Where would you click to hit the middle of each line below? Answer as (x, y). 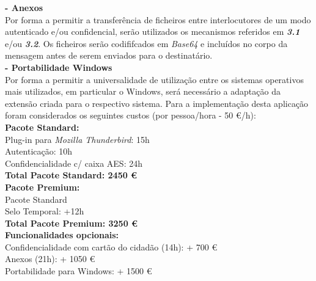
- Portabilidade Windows (59, 67)
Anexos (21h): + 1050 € (50, 259)
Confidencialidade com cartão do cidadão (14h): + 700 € (111, 246)
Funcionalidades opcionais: (62, 235)
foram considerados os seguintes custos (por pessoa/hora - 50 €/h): (130, 115)
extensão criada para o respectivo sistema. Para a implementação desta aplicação (157, 103)
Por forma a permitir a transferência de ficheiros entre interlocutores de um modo (158, 19)
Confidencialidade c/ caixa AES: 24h (74, 163)
